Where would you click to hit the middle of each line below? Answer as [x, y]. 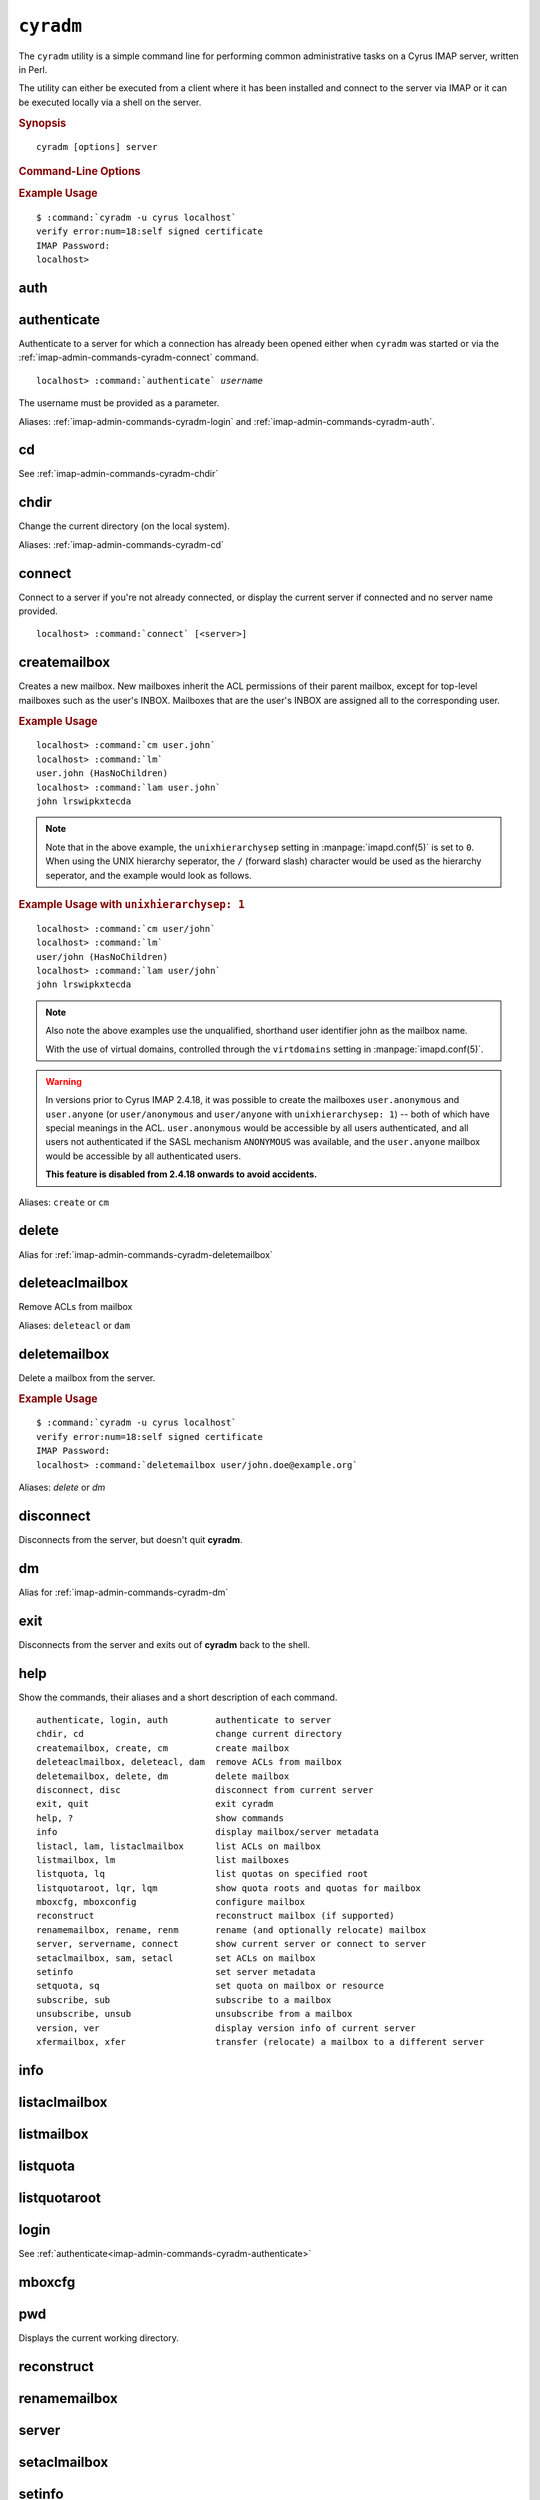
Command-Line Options [79, 171]
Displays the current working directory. [99, 2337]
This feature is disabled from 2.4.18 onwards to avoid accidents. [181, 1174]
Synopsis [42, 123]
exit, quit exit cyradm [155, 1804]
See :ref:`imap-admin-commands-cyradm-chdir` [118, 474]
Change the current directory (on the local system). [124, 526]
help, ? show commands [160, 1818]
